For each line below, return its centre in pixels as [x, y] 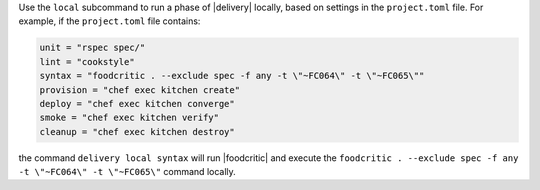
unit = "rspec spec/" [92, 48]
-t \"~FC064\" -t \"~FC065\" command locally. [127, 172]
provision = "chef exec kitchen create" [139, 89]
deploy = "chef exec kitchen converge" [137, 103]
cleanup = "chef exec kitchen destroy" [137, 131]
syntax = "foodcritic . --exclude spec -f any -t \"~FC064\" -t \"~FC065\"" [232, 76]
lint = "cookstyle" [87, 61]
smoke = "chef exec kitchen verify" [129, 118]
